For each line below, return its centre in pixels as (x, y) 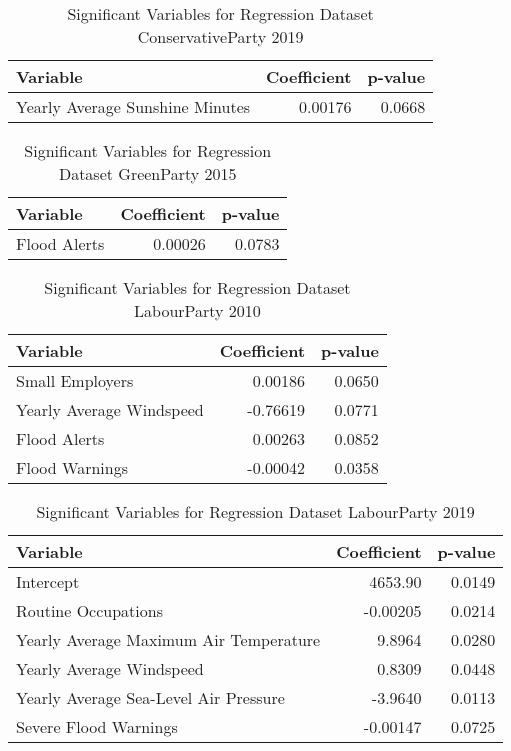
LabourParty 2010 (197, 310)
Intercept (48, 581)
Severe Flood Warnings (97, 726)
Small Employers (75, 380)
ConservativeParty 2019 (220, 36)
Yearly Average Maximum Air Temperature (168, 639)
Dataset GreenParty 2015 (147, 173)
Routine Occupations (89, 610)
